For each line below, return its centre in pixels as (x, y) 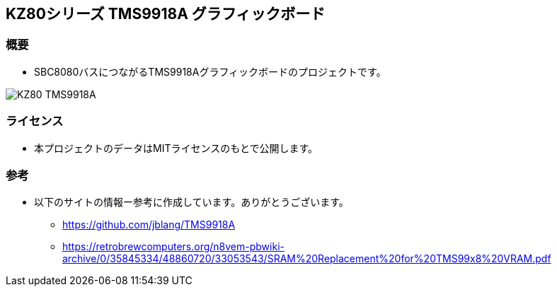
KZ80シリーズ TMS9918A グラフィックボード (166, 14)
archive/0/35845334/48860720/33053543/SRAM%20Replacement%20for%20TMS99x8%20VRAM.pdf (307, 259)
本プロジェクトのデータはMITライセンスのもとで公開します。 (176, 148)
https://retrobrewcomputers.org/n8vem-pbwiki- (173, 247)
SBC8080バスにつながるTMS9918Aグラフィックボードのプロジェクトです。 (210, 71)
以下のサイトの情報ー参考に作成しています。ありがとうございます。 (191, 202)
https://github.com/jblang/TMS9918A (149, 225)
